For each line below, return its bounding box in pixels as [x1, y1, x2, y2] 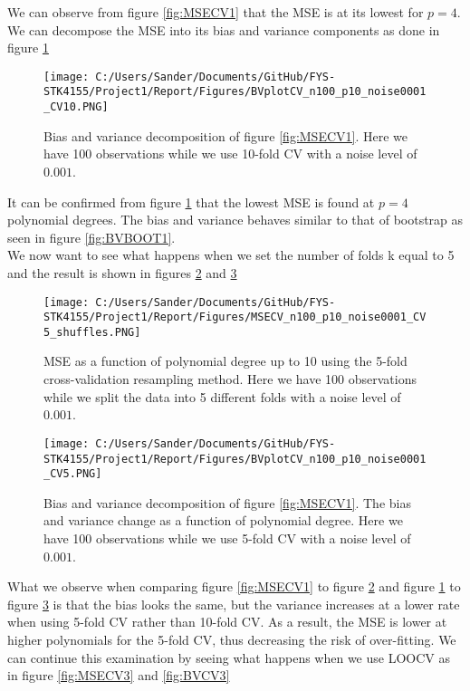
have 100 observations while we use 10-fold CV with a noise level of [43, 144, 417, 163]
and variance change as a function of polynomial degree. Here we [43, 511, 403, 530]
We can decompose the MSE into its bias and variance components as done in [7, 20, 440, 39]
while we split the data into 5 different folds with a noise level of [43, 387, 401, 406]
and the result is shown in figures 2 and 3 [7, 263, 237, 282]
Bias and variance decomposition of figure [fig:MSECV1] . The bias [43, 493, 411, 512]
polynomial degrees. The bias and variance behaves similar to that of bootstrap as [7, 210, 464, 229]
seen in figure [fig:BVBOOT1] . [7, 227, 176, 246]
